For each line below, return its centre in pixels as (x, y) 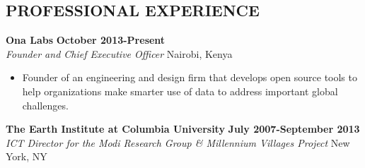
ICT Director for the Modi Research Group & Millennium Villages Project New (178, 142)
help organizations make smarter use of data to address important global (180, 91)
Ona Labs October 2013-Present (86, 40)
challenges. (45, 105)
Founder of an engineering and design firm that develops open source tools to (190, 77)
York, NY (27, 156)
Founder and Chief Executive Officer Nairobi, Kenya (119, 53)
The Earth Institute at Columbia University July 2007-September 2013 (183, 129)
